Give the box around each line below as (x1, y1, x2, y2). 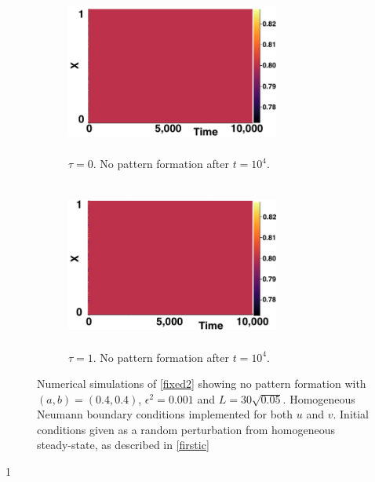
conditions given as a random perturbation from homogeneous (37, 421, 335, 437)
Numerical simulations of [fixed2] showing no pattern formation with (37, 375, 366, 392)
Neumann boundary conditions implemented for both (37, 406, 293, 422)
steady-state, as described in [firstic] (37, 436, 209, 453)
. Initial (333, 406, 369, 422)
